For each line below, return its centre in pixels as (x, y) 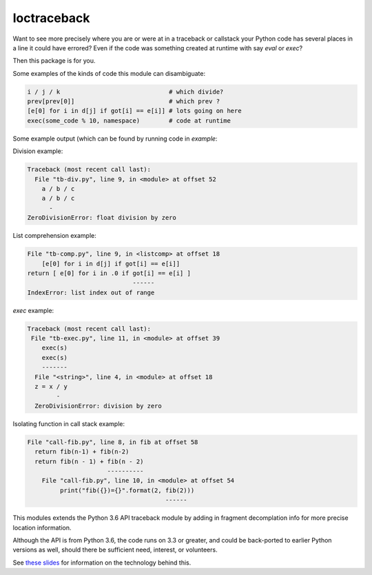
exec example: (33, 310)
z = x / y (51, 387)
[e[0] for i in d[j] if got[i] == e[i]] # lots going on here (134, 111)
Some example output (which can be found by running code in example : (115, 139)
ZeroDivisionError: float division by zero (102, 218)
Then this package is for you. (54, 61)
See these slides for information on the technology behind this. (102, 563)
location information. (42, 527)
